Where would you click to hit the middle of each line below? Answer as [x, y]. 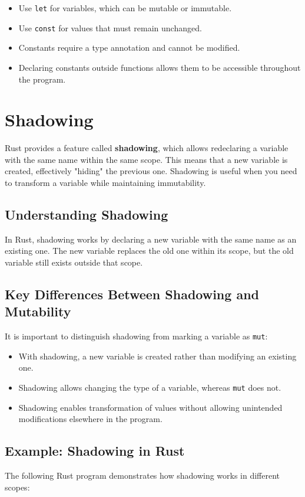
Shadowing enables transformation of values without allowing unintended [150, 407]
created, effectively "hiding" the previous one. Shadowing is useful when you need [151, 171]
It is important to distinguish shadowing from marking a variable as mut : [136, 336]
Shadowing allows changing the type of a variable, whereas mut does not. [150, 388]
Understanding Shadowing [87, 214]
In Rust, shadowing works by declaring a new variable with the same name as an [151, 239]
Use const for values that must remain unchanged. [110, 27]
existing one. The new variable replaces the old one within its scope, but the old [149, 251]
